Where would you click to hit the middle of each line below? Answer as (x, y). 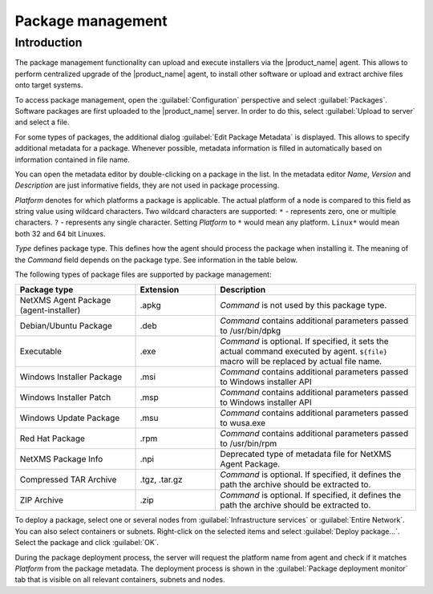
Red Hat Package (53, 438)
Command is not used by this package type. (304, 305)
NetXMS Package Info (61, 459)
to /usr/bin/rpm (249, 443)
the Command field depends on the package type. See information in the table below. (156, 260)
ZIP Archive (42, 500)
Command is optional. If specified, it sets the (304, 341)
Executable (40, 351)
